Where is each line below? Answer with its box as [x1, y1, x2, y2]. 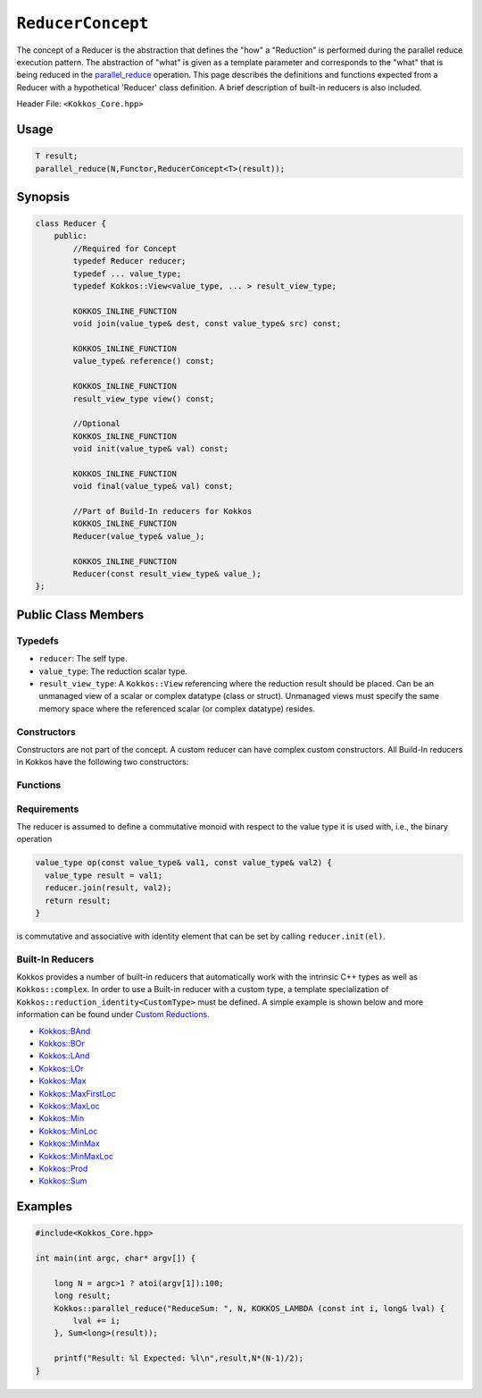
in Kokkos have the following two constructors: [16, 756, 189, 768]
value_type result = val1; [45, 870, 163, 880]
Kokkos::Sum [38, 1175, 87, 1186]
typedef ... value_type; [72, 268, 182, 279]
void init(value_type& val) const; [72, 443, 229, 454]
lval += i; [72, 1316, 120, 1326]
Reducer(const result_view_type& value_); [72, 568, 262, 579]
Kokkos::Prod [38, 1163, 88, 1174]
